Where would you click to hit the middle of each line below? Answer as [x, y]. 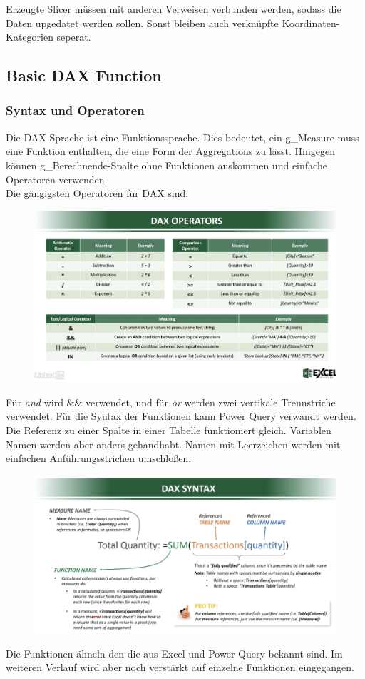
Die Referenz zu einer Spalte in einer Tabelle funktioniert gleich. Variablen [169, 429]
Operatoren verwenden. [57, 179]
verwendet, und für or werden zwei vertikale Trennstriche [211, 402]
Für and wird [35, 402]
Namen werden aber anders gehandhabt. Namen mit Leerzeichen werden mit [173, 444]
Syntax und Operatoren [75, 110]
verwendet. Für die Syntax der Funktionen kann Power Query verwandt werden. [181, 416]
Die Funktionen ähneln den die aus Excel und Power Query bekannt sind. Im [174, 653]
